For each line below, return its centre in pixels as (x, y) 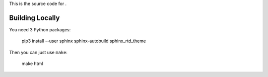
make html (32, 64)
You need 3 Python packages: (40, 29)
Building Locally (34, 18)
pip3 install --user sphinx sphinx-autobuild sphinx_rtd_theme (84, 41)
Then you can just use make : (38, 52)
